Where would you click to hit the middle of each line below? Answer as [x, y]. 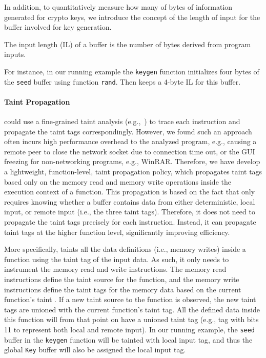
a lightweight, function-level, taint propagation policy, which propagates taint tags [133, 172]
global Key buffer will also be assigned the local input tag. [95, 350]
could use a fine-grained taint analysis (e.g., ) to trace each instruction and [122, 121]
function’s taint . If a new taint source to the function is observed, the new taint [130, 299]
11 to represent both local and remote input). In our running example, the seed [130, 329]
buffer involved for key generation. [58, 27]
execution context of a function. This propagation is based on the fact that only [130, 192]
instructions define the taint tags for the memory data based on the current [123, 289]
